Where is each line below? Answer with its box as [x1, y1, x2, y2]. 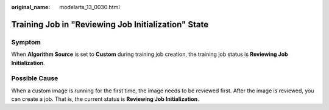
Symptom [11, 38, 41, 46]
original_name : [11, 4, 51, 10]
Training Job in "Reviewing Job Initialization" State [11, 19, 209, 30]
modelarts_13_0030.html [59, 4, 120, 10]
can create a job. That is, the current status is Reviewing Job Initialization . [11, 95, 199, 103]
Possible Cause [11, 74, 58, 83]
